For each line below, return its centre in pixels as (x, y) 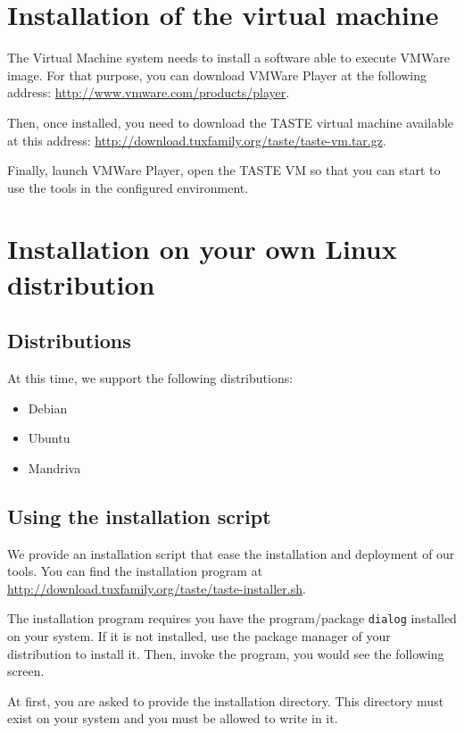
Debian (48, 408)
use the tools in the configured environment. (128, 187)
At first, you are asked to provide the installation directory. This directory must (226, 700)
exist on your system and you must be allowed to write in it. (173, 718)
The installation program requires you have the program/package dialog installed (232, 618)
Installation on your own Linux (202, 249)
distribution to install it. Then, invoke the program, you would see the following (226, 653)
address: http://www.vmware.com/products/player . (149, 92)
